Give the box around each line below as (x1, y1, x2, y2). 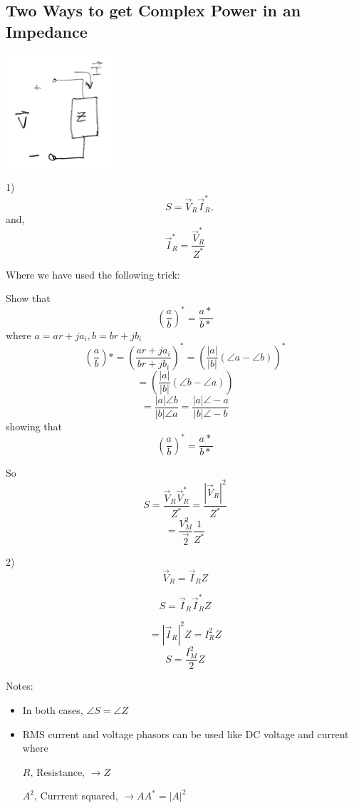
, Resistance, (30, 764, 85, 779)
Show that (6, 291, 51, 306)
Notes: (6, 678, 33, 693)
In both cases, (22, 702, 83, 717)
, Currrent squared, (33, 788, 118, 803)
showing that (6, 418, 63, 433)
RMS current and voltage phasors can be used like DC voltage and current (22, 726, 349, 741)
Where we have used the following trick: (6, 266, 180, 281)
